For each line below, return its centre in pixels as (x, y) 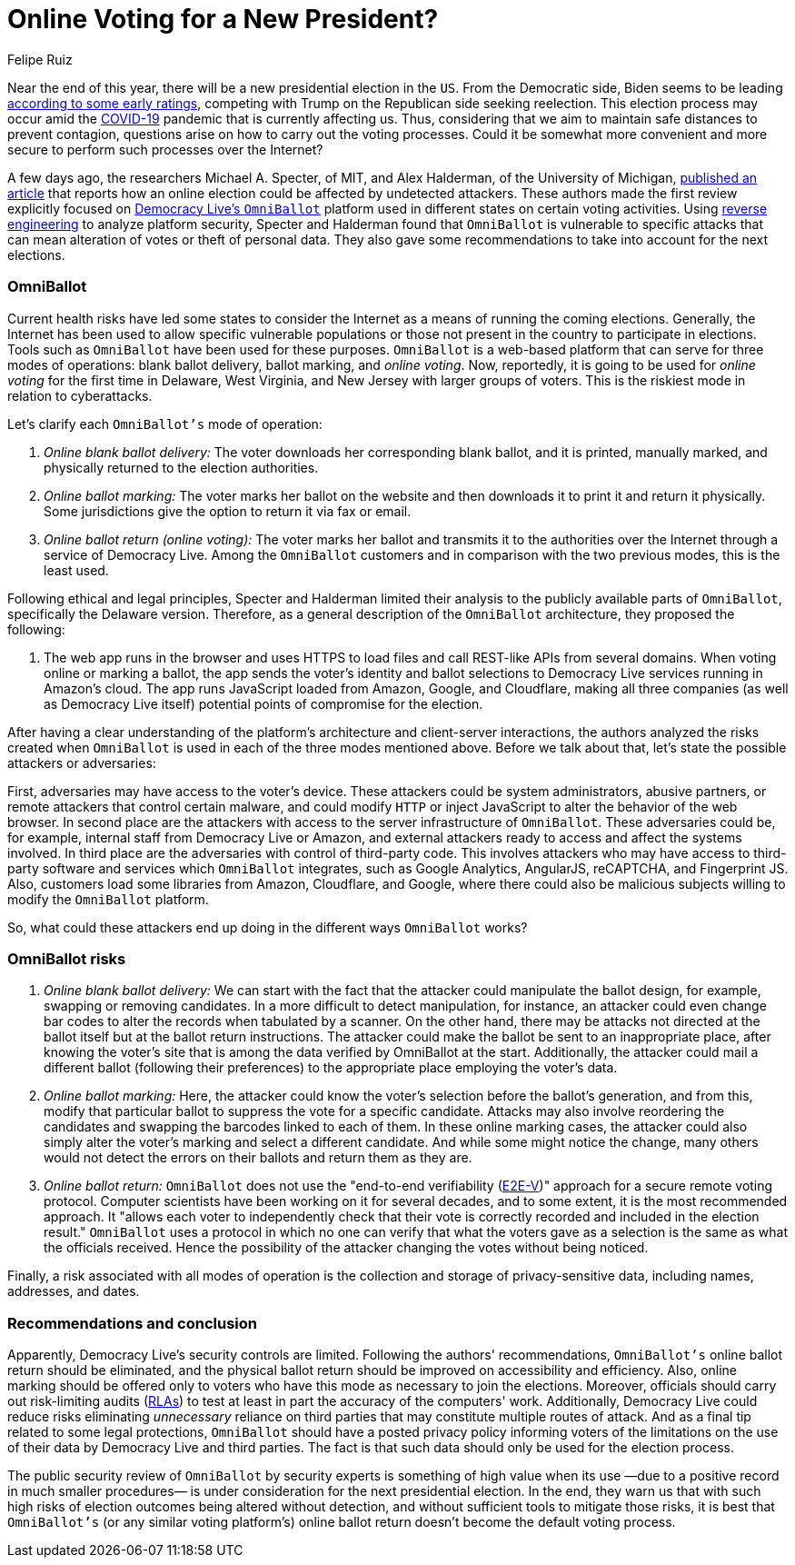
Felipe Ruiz (40, 59)
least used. (76, 570)
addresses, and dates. (74, 1291)
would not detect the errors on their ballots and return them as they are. (258, 1158)
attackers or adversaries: (82, 763)
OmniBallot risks (67, 958)
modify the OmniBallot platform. (108, 899)
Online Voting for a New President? (223, 19)
